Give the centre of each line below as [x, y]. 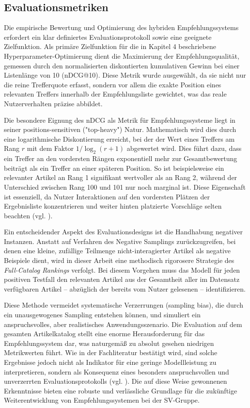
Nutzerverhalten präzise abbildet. [53, 103]
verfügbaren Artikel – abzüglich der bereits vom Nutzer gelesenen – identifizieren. [125, 288]
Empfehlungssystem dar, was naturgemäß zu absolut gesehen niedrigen [109, 343]
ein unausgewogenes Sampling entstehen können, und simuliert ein [102, 315]
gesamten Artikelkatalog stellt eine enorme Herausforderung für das [104, 334]
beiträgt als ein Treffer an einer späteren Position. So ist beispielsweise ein [114, 168]
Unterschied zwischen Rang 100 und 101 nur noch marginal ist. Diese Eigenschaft [125, 187]
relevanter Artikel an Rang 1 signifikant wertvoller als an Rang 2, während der [121, 177]
